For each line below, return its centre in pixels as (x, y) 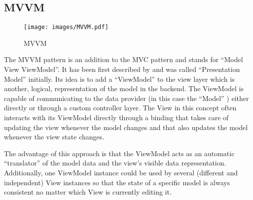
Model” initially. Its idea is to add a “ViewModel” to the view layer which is (119, 79)
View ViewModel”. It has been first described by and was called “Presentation (122, 69)
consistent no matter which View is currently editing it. (88, 192)
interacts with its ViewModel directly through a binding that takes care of (116, 117)
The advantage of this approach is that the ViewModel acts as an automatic (119, 153)
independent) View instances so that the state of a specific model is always (117, 182)
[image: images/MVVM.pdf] (66, 27)
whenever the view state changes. (54, 137)
